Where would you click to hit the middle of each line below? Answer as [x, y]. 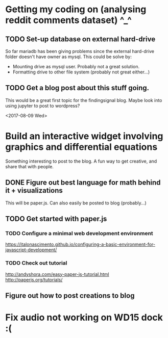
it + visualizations [34, 190]
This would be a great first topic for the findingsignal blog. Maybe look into [84, 100]
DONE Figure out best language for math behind [83, 183]
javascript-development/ [31, 250]
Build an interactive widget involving [84, 136]
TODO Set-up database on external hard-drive [80, 39]
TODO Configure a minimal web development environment [79, 233]
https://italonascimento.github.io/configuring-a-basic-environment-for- [80, 244]
